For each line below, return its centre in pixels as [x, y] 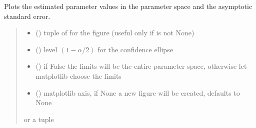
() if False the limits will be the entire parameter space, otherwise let [141, 66]
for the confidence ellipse [135, 49]
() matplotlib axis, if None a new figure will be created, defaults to [138, 92]
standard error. [27, 16]
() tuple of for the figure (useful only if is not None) [115, 33]
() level [46, 49]
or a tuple [39, 119]
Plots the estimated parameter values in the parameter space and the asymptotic [128, 6]
